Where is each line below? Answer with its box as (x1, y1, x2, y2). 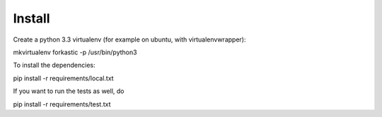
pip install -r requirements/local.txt (13, 74, 114, 82)
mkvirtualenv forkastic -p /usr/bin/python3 (13, 48, 137, 56)
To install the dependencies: (13, 61, 95, 70)
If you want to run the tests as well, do (13, 87, 125, 95)
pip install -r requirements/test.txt (13, 99, 111, 109)
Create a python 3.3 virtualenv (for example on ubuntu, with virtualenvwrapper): (13, 35, 246, 44)
